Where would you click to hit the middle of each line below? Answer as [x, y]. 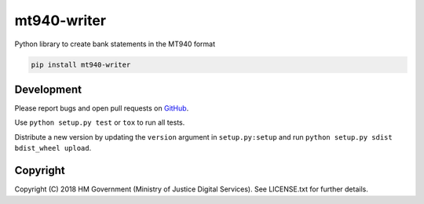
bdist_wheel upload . [53, 148]
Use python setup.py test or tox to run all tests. [100, 122]
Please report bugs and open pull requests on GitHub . [102, 108]
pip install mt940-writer [81, 64]
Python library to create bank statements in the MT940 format [115, 44]
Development [48, 89]
